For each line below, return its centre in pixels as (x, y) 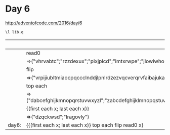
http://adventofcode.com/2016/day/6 (44, 23)
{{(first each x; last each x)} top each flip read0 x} (85, 125)
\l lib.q (14, 32)
